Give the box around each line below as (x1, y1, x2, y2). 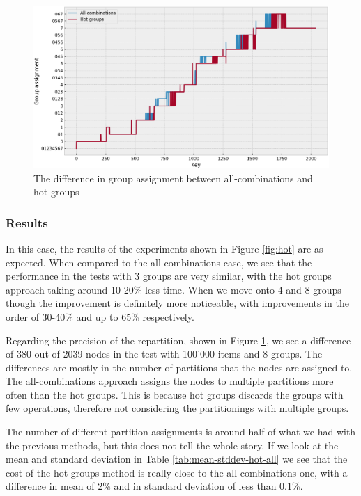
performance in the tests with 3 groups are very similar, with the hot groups (6, 269, 332, 283)
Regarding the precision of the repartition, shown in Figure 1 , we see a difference (6, 333, 351, 347)
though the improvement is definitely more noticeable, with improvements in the (6, 296, 349, 310)
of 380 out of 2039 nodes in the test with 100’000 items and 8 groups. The (6, 346, 323, 361)
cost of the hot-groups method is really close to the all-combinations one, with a (6, 465, 348, 479)
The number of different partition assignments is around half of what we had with (6, 424, 356, 439)
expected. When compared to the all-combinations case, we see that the (6, 255, 312, 269)
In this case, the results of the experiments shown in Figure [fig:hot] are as (6, 241, 323, 255)
